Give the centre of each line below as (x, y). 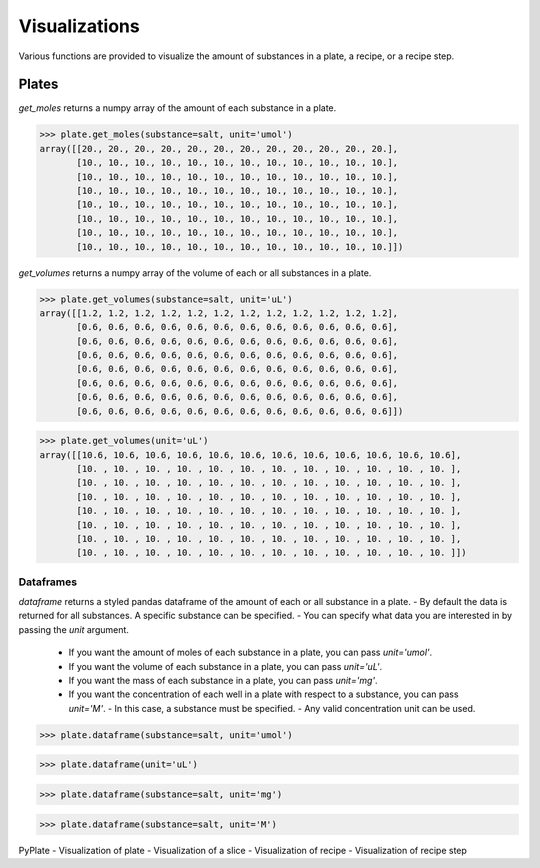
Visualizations (79, 26)
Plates (38, 84)
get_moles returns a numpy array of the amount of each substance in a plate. (177, 108)
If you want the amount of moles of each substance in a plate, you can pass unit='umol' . (250, 652)
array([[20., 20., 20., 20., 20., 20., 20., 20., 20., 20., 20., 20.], (219, 148)
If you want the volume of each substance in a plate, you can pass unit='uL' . (225, 666)
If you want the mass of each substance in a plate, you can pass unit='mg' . (223, 681)
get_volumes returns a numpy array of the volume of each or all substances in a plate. (195, 272)
